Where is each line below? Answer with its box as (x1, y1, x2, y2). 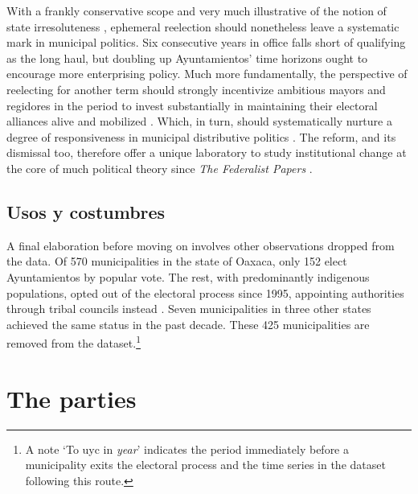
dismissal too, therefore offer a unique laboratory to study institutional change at (6, 144, 407, 161)
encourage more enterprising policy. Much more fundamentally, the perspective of (6, 65, 408, 82)
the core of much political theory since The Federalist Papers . (6, 159, 313, 176)
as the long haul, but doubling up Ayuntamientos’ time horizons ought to (6, 49, 368, 66)
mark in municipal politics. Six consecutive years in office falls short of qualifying (6, 34, 406, 51)
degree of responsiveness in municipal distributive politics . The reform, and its (6, 128, 396, 145)
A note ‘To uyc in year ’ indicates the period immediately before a (25, 440, 349, 457)
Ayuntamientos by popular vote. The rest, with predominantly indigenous (6, 268, 370, 285)
